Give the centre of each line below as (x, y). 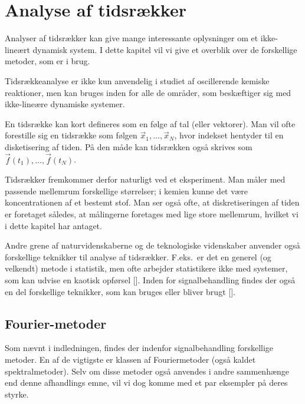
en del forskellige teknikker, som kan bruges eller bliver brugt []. (120, 291)
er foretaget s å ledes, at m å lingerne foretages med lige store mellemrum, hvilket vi (152, 214)
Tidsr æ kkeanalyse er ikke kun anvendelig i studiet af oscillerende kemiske (137, 80)
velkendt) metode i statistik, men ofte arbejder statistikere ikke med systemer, (146, 268)
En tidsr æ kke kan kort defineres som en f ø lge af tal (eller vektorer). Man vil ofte (150, 123)
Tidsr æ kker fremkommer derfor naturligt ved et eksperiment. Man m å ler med (145, 179)
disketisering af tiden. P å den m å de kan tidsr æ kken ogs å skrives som (129, 146)
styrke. (17, 394)
